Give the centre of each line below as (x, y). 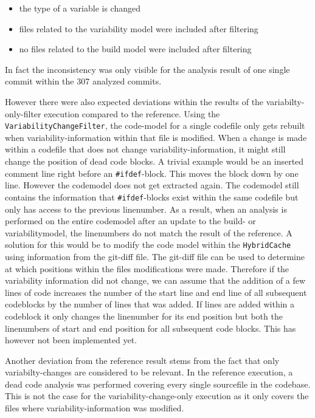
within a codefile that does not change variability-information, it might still (145, 149)
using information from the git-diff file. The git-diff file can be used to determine (155, 256)
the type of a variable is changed (80, 8)
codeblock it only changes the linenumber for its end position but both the (144, 316)
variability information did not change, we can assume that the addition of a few (155, 280)
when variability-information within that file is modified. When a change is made (156, 137)
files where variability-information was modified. (95, 408)
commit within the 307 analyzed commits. (83, 81)
